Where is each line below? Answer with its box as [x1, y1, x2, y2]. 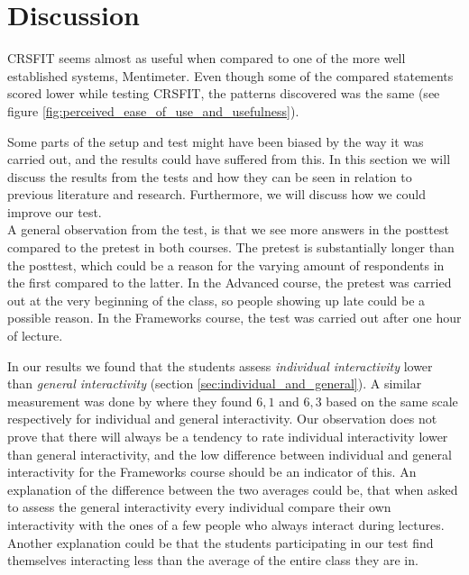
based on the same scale [326, 391, 458, 410]
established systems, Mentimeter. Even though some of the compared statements [7, 66, 454, 85]
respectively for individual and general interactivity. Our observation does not [7, 409, 437, 428]
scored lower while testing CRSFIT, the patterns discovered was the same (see [7, 84, 440, 103]
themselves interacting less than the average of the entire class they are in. [7, 551, 418, 570]
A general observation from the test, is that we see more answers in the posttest [7, 220, 449, 239]
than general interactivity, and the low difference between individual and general [7, 444, 452, 463]
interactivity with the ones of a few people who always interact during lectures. [7, 515, 445, 534]
